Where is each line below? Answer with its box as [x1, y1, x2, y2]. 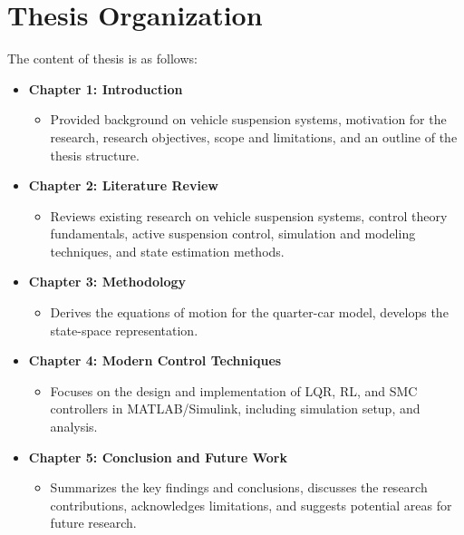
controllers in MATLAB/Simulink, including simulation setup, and [50, 399, 420, 418]
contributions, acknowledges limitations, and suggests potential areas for [50, 495, 452, 514]
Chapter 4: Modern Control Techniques [28, 351, 282, 370]
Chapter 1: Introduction [28, 79, 183, 98]
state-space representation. [50, 320, 198, 339]
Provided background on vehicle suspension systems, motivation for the [50, 110, 447, 129]
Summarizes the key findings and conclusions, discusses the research [50, 478, 428, 497]
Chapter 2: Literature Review [28, 176, 218, 195]
